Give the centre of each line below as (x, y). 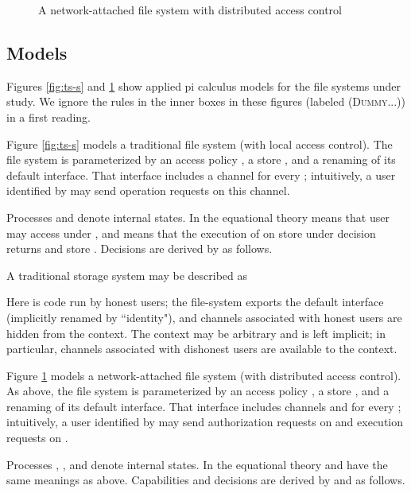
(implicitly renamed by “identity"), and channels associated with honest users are (204, 317)
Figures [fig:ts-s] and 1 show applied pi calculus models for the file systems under (204, 85)
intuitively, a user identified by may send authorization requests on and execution (205, 422)
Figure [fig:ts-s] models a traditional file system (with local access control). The (200, 144)
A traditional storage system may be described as (127, 275)
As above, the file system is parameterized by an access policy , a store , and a (198, 391)
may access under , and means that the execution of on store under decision (191, 233)
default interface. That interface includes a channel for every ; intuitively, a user (201, 175)
